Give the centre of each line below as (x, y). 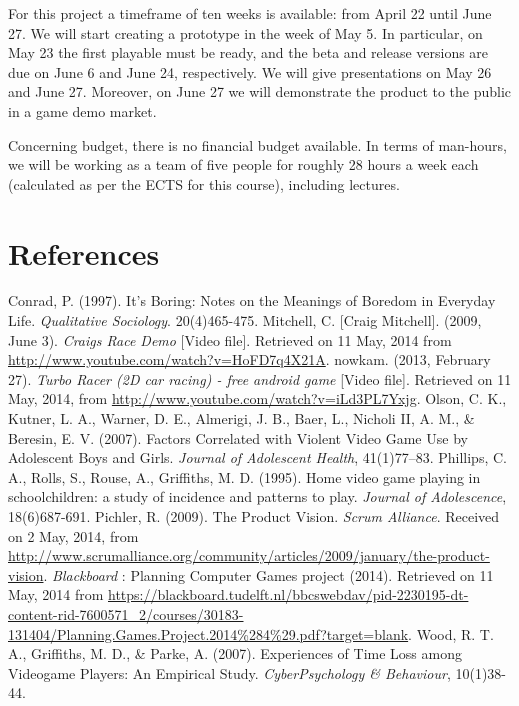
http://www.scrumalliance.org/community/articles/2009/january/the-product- (249, 555)
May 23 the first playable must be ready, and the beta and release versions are (248, 52)
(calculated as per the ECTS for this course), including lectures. (204, 183)
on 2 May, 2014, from (73, 535)
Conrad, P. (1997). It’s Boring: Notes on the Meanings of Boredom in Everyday (252, 300)
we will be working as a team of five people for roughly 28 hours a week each (243, 164)
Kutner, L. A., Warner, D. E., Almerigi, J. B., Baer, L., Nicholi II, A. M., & (241, 418)
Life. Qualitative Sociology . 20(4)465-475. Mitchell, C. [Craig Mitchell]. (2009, (245, 320)
